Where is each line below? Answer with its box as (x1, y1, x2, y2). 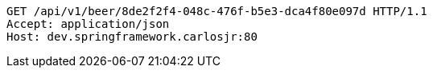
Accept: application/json (6, 18, 170, 30)
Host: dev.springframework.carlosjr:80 (6, 30, 258, 43)
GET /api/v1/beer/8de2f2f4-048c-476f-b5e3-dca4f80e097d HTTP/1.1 (6, 5, 427, 18)
